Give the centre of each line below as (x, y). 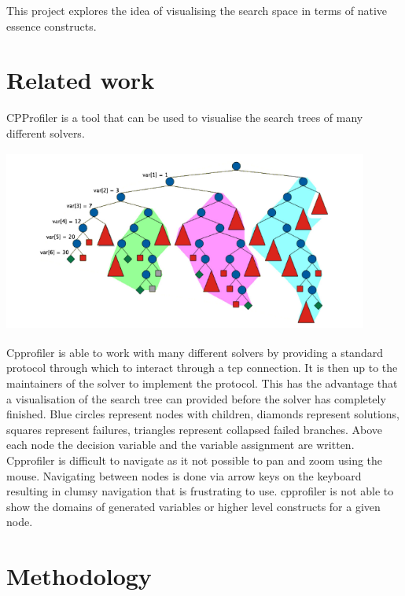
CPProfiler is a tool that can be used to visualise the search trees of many (185, 118)
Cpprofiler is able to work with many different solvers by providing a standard (195, 352)
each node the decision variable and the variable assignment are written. (180, 445)
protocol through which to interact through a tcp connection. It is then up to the (202, 368)
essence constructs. (52, 26)
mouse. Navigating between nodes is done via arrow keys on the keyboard (184, 475)
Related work (81, 80)
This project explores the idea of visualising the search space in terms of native (197, 10)
